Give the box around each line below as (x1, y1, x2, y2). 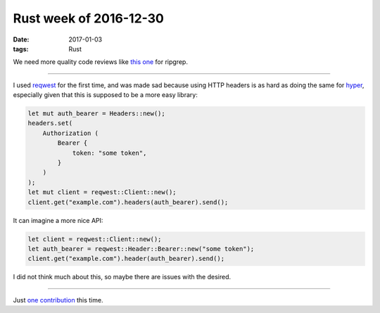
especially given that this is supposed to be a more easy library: (13, 91, 198, 99)
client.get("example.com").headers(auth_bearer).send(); (27, 198, 229, 206)
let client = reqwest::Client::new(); (27, 235, 162, 243)
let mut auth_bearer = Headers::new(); (27, 110, 165, 117)
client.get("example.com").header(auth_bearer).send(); (27, 255, 225, 263)
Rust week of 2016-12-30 (13, 11, 165, 26)
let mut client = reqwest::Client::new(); (27, 189, 177, 196)
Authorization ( (42, 129, 99, 137)
